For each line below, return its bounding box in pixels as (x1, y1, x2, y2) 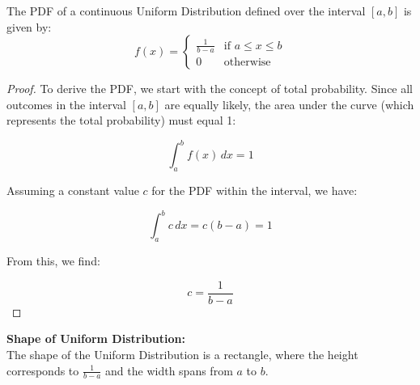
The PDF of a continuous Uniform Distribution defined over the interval (6, 2, 366, 19)
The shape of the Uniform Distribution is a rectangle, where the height (6, 346, 358, 362)
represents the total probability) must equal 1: (6, 112, 236, 129)
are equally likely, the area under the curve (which (164, 95, 414, 112)
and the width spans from (105, 362, 233, 379)
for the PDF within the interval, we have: (151, 182, 358, 199)
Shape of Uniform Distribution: (6, 330, 185, 347)
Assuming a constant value (6, 182, 139, 199)
